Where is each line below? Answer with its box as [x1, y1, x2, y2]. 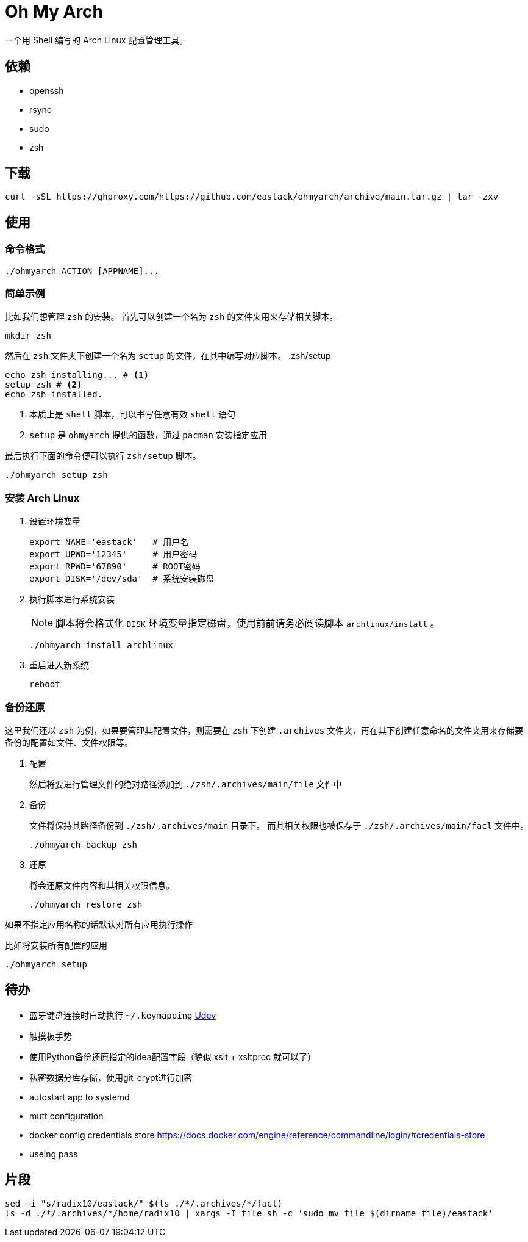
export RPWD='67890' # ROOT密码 [29, 561, 201, 572]
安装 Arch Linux [5, 491, 80, 504]
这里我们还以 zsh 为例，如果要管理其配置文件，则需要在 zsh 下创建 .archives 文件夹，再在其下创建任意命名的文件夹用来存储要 [5, 724, 524, 735]
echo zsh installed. [5, 389, 103, 400]
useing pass [29, 1148, 78, 1159]
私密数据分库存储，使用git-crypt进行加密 [29, 1072, 193, 1083]
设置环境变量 [29, 516, 80, 527]
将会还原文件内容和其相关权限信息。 [29, 879, 174, 890]
